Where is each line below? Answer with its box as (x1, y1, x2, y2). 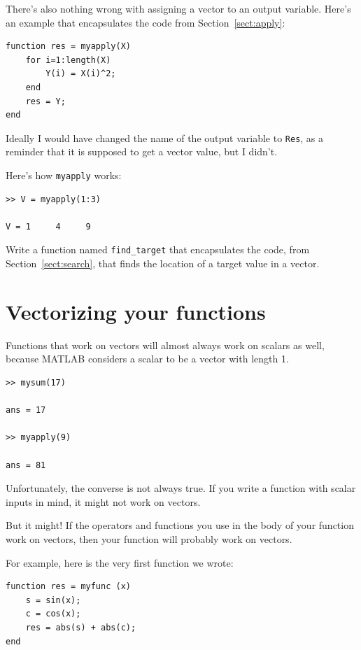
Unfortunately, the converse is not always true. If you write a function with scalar (6, 481, 356, 495)
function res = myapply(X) (6, 41, 131, 52)
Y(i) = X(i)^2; (45, 69, 116, 79)
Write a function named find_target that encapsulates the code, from (6, 242, 310, 257)
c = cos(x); (25, 609, 81, 619)
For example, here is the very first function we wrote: (6, 555, 234, 570)
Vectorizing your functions (6, 297, 266, 325)
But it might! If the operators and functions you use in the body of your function (6, 518, 354, 532)
